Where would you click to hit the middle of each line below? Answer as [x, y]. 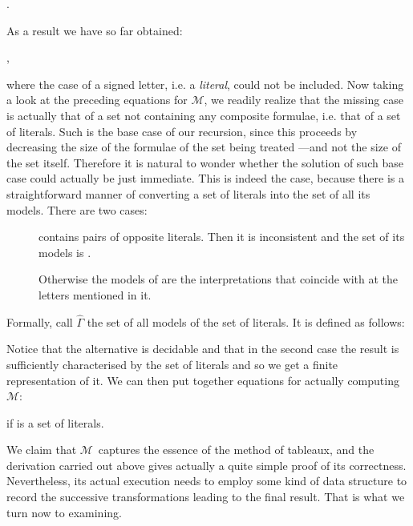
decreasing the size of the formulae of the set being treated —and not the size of [204, 147]
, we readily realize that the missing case [304, 100]
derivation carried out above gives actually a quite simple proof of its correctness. [206, 465]
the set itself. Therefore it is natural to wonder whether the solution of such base [205, 162]
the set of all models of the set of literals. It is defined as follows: [246, 321]
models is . [65, 252]
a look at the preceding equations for [97, 100]
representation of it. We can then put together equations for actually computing [203, 380]
